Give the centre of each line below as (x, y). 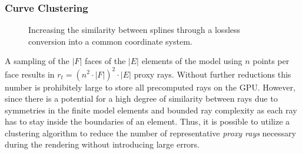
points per (271, 61)
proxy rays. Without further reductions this (213, 74)
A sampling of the (37, 61)
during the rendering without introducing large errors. (102, 144)
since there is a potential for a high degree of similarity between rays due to (141, 98)
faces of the (105, 61)
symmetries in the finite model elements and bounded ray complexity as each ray (151, 110)
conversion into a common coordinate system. (110, 41)
